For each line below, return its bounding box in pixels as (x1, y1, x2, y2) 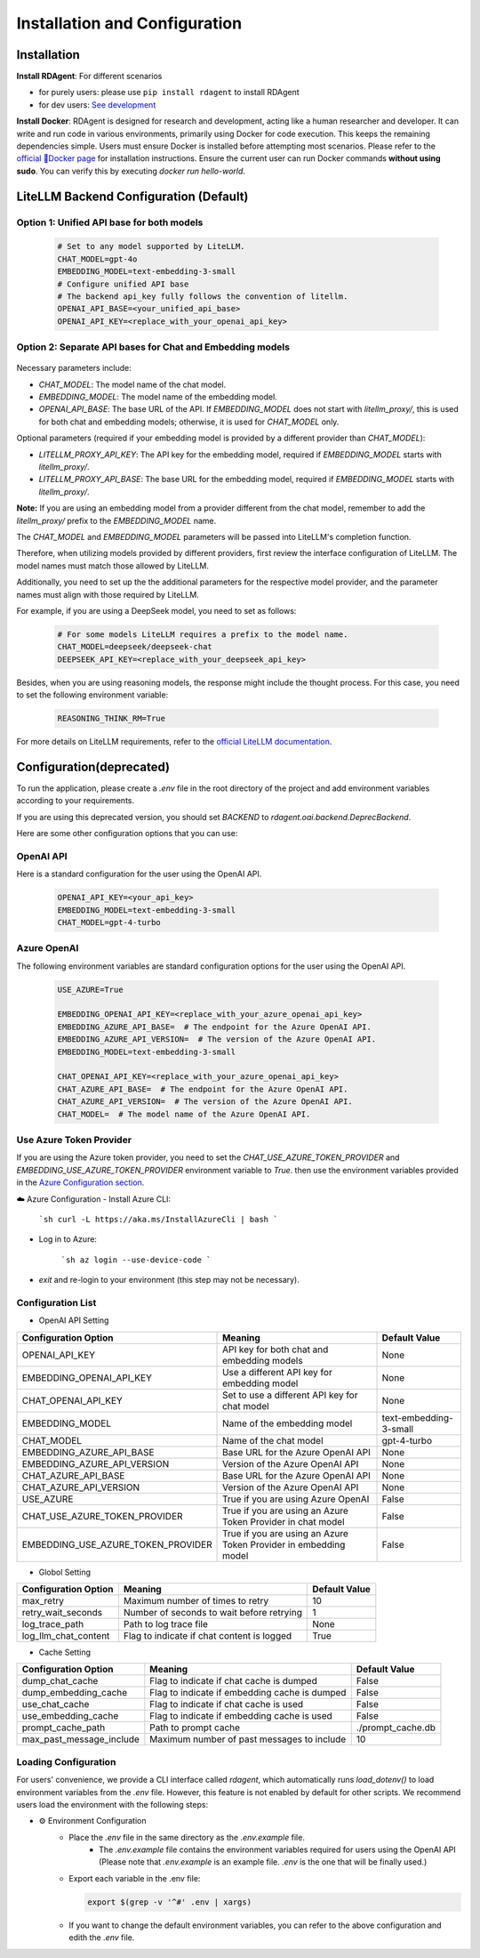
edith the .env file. (68, 1932, 135, 1943)
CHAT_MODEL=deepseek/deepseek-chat (57, 641, 212, 652)
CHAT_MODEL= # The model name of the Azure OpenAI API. (57, 1108, 311, 1119)
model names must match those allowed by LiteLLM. (16, 560, 209, 571)
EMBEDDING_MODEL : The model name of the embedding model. (38, 391, 277, 402)
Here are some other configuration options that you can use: (16, 828, 238, 839)
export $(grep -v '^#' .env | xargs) (87, 1897, 252, 1907)
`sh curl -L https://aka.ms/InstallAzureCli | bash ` (38, 1214, 278, 1224)
